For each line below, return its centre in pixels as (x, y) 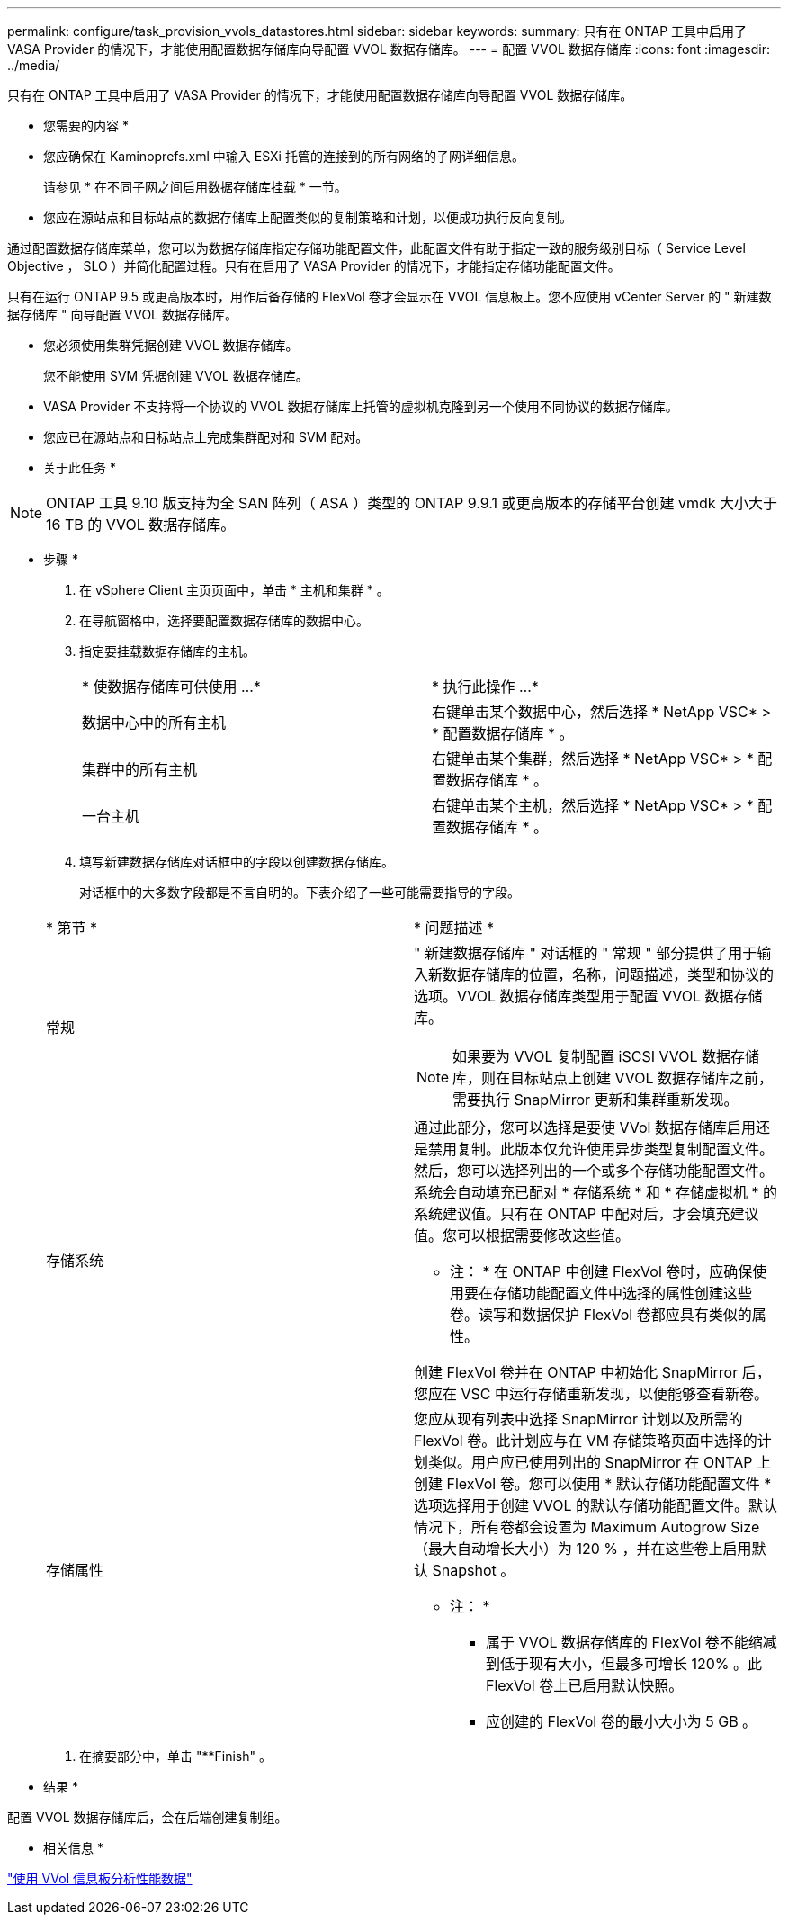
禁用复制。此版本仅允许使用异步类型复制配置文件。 (601, 1149)
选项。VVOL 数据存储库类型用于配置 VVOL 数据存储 (588, 996)
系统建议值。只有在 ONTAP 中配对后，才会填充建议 (587, 1214)
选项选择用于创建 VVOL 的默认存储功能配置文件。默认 (596, 1505)
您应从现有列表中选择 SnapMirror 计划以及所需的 (578, 1419)
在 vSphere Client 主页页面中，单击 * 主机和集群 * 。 (234, 590)
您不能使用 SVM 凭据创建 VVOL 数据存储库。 (176, 376)
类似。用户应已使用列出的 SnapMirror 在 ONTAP (591, 1462)
